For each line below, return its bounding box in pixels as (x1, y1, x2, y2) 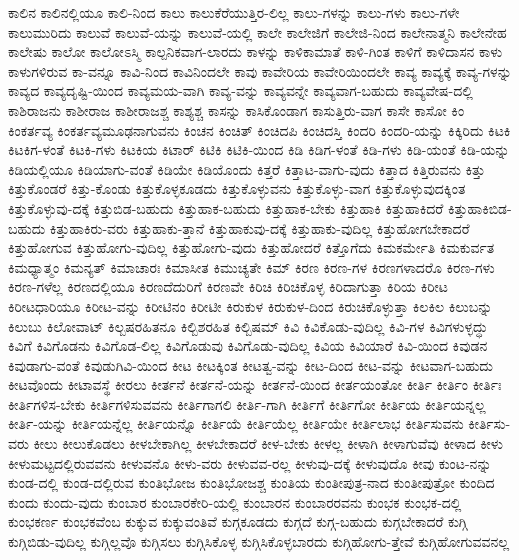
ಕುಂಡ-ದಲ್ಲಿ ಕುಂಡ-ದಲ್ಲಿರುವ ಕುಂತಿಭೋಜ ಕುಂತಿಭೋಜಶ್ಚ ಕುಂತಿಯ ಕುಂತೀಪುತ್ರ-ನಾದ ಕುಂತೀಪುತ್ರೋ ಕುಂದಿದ (8, 472, 495, 493)
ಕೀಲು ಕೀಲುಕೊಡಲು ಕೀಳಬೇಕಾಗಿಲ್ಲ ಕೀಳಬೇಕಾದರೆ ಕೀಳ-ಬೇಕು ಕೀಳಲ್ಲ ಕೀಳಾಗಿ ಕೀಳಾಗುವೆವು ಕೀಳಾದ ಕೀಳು (33, 433, 503, 454)
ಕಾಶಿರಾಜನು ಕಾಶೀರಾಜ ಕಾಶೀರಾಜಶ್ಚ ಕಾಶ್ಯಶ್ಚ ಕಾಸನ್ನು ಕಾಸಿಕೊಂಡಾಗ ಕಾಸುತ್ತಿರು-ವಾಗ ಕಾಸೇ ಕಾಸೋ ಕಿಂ (8, 99, 465, 120)
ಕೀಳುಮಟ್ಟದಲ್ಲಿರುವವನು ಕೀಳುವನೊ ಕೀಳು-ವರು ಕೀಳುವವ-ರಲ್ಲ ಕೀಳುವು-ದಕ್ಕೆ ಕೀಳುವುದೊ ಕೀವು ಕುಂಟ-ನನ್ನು (8, 452, 492, 473)
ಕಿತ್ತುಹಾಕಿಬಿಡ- (447, 197, 512, 218)
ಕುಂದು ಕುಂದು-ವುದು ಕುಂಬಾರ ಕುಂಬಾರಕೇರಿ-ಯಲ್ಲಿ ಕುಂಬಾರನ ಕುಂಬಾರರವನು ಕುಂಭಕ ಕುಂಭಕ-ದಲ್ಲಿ (8, 491, 462, 512)
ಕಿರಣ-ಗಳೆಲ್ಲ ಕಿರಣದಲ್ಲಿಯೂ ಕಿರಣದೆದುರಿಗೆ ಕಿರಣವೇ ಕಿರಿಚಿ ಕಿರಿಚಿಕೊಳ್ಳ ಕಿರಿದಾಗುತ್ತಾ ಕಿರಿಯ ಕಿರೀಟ (8, 276, 448, 297)
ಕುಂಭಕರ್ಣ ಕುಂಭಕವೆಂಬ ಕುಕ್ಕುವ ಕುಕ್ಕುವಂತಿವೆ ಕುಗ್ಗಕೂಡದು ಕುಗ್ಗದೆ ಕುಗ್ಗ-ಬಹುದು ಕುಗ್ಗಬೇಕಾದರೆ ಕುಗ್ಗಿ (8, 511, 468, 532)
